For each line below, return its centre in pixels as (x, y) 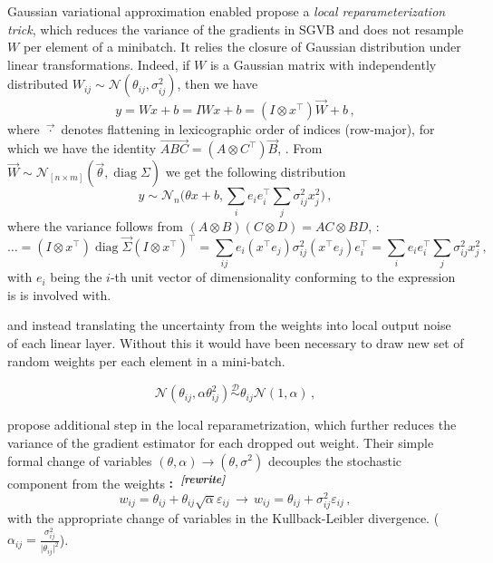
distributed (38, 84)
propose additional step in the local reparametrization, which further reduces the (232, 425)
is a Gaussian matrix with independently (323, 64)
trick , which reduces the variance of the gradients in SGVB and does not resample (236, 29)
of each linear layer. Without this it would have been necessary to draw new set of (236, 342)
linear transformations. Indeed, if (99, 64)
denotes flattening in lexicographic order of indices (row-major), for (248, 128)
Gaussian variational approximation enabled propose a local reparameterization (227, 11)
